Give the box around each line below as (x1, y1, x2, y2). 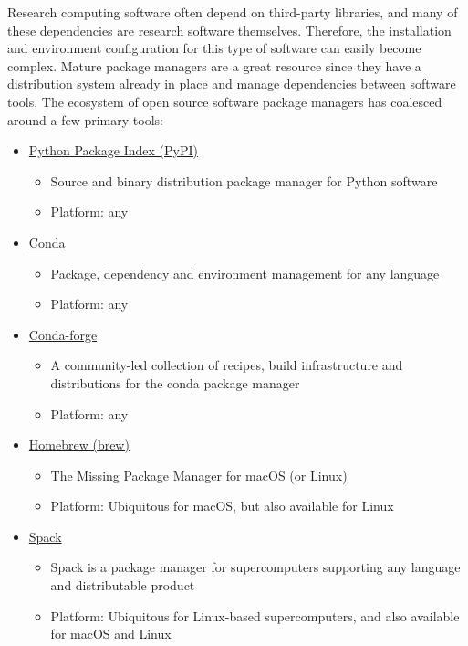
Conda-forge (28, 324, 98, 344)
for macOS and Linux (50, 624, 172, 643)
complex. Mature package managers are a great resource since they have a (7, 56, 421, 75)
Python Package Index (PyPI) (28, 141, 198, 160)
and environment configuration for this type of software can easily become (7, 38, 421, 58)
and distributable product (50, 576, 195, 595)
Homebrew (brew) (28, 435, 130, 454)
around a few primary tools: (7, 110, 163, 129)
